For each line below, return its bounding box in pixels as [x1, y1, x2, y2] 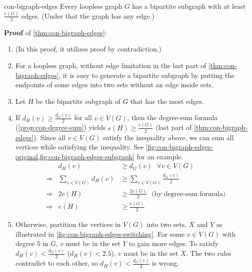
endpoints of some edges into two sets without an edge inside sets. [15, 79, 214, 90]
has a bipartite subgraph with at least [132, 1, 246, 11]
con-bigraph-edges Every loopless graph [4, 1, 122, 11]
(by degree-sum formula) [151, 190, 226, 198]
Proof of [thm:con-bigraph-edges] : [4, 27, 107, 37]
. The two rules [186, 248, 231, 258]
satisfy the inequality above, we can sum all [103, 132, 234, 142]
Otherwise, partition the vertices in [15, 219, 121, 229]
